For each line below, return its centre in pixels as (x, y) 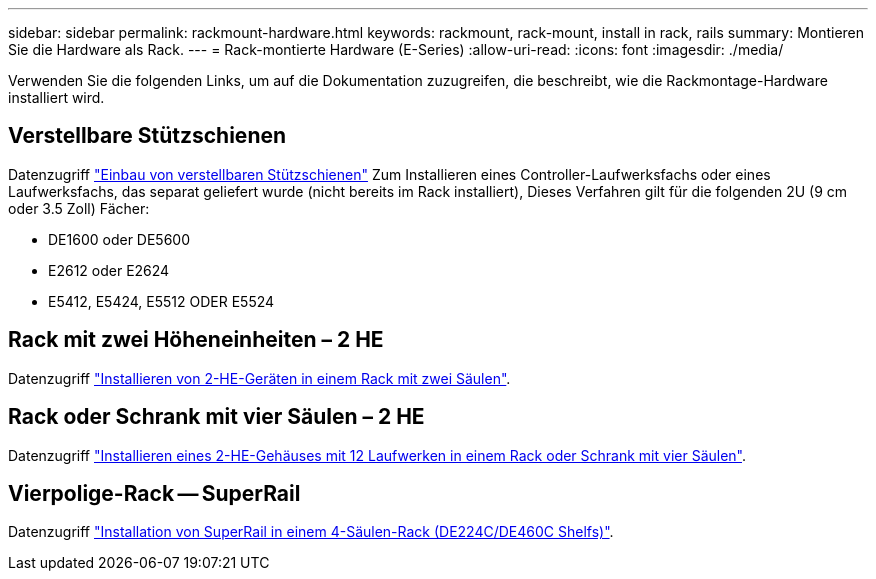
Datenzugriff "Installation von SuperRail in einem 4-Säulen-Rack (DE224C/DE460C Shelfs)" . (311, 532)
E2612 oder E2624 (109, 270)
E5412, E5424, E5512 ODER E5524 (161, 301)
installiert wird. (56, 97)
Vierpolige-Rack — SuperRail (154, 493)
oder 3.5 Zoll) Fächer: (79, 208)
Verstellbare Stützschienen (147, 136)
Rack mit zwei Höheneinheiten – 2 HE (196, 340)
